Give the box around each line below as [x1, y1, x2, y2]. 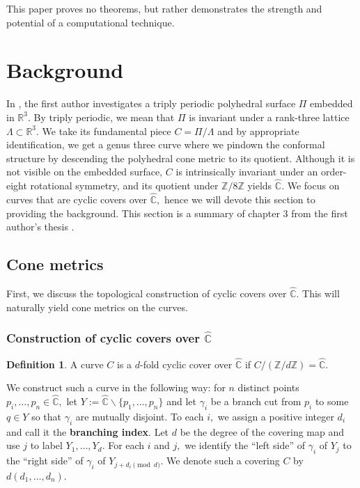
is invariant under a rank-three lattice [189, 109, 350, 124]
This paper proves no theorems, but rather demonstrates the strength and [6, 1, 322, 15]
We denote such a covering [166, 453, 280, 468]
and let [166, 394, 196, 409]
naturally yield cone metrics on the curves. [6, 299, 188, 314]
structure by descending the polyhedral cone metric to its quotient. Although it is [6, 150, 355, 165]
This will [302, 286, 340, 301]
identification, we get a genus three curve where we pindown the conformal [6, 137, 325, 152]
